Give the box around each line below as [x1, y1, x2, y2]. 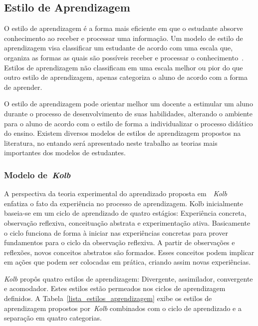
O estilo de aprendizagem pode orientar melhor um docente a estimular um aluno [4, 98, 253, 109]
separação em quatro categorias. [4, 313, 102, 323]
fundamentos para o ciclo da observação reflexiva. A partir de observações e [4, 237, 235, 248]
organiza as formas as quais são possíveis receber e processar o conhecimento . [4, 52, 244, 62]
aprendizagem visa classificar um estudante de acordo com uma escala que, [4, 42, 233, 53]
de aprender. [4, 81, 42, 92]
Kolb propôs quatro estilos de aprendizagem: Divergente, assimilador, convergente [4, 273, 253, 284]
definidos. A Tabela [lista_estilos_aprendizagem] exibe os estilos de [4, 293, 212, 304]
